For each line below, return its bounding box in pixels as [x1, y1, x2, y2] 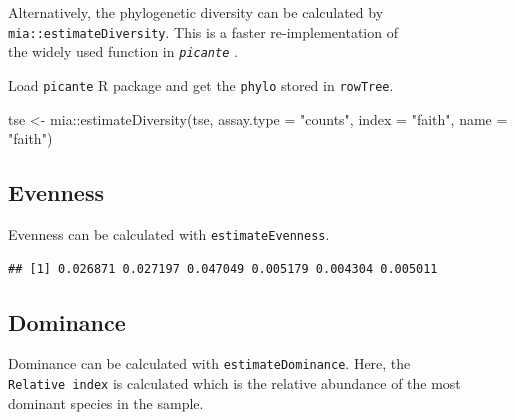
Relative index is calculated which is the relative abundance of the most [8, 373, 461, 394]
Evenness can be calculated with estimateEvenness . [8, 223, 330, 244]
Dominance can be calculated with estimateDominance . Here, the [8, 353, 411, 374]
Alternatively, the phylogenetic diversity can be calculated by [8, 2, 384, 22]
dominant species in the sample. [8, 392, 204, 413]
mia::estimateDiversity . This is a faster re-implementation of [8, 21, 398, 42]
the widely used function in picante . [8, 41, 238, 62]
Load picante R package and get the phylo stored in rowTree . [8, 74, 394, 95]
